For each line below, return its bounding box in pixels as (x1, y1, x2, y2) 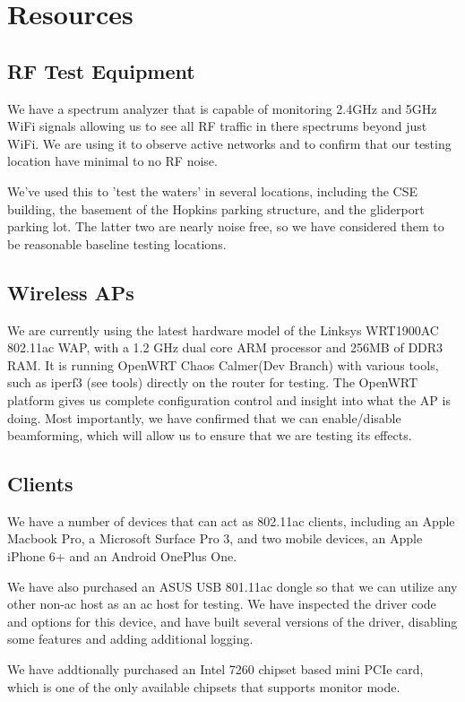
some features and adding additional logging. (7, 629, 254, 648)
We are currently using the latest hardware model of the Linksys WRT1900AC (7, 320, 439, 339)
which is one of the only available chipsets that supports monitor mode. (7, 677, 400, 696)
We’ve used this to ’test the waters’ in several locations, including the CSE (7, 181, 418, 200)
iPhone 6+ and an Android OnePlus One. (7, 547, 237, 566)
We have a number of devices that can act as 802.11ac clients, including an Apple (7, 511, 455, 530)
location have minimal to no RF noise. (7, 152, 218, 170)
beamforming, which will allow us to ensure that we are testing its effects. (7, 426, 412, 445)
